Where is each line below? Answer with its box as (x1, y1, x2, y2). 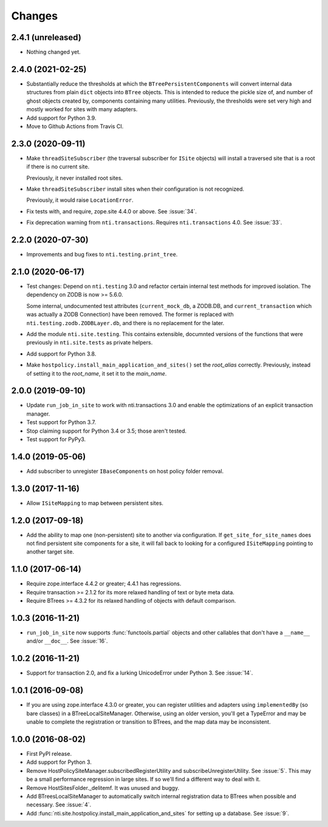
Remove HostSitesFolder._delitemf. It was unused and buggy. (26, 784, 179, 791)
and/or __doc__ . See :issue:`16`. (26, 637, 108, 645)
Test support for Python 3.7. (26, 419, 97, 426)
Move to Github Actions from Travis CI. (26, 122, 124, 130)
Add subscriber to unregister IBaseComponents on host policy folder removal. (26, 467, 224, 475)
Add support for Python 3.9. (26, 114, 97, 122)
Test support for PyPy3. (26, 435, 86, 443)
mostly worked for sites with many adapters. (26, 106, 138, 113)
